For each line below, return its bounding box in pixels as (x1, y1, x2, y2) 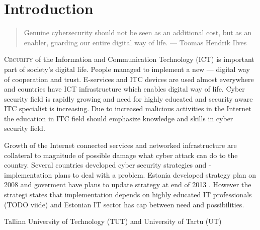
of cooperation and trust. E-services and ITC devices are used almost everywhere (4, 73, 254, 84)
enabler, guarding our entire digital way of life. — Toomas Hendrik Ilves (24, 37, 247, 47)
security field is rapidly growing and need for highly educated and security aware (4, 93, 253, 104)
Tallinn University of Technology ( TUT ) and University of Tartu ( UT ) (4, 216, 222, 226)
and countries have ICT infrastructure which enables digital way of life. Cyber (4, 84, 245, 94)
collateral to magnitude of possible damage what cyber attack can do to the (4, 149, 238, 160)
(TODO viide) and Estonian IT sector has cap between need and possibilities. (4, 199, 244, 209)
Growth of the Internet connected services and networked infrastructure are (4, 140, 237, 150)
